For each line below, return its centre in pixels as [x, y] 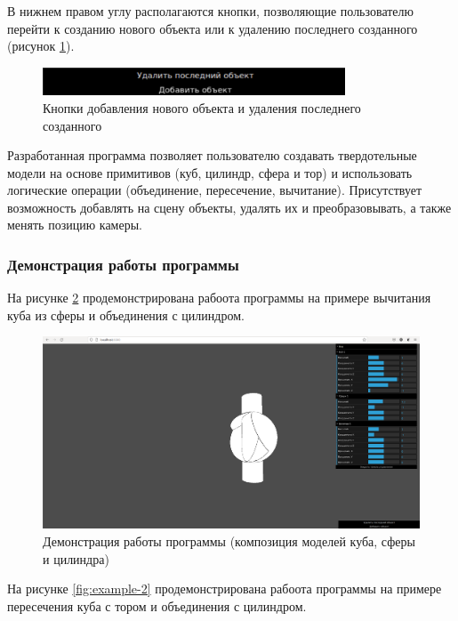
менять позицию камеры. [75, 225]
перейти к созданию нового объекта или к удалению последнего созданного [213, 28]
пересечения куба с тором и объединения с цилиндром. [157, 605]
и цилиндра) [76, 558]
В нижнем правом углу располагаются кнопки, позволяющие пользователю [211, 11]
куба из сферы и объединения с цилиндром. [126, 315]
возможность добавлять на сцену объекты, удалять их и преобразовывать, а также [229, 207]
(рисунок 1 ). [41, 46]
